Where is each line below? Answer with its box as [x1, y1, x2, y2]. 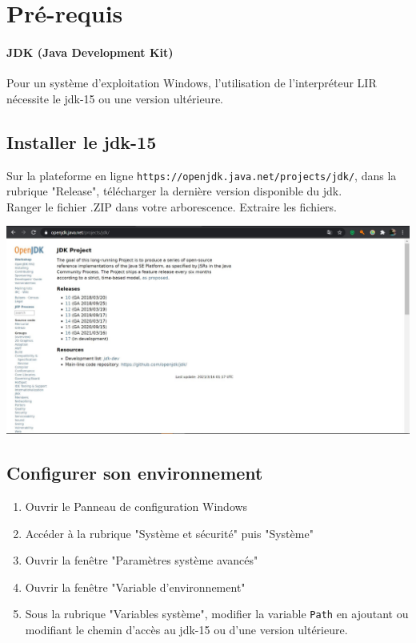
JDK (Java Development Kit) [6, 43, 174, 60]
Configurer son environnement [6, 460, 263, 485]
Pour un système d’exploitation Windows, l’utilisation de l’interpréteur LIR [6, 74, 377, 91]
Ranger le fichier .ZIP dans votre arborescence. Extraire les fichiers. [6, 198, 338, 215]
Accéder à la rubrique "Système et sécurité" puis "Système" [25, 524, 314, 541]
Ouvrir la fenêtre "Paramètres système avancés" [25, 552, 258, 569]
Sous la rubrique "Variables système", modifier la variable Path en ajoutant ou [25, 605, 409, 622]
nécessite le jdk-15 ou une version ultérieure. [6, 90, 223, 106]
